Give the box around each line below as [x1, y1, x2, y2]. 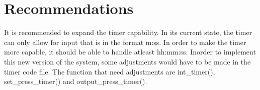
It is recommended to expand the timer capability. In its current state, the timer [4, 27, 252, 37]
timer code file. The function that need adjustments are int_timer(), [4, 66, 215, 76]
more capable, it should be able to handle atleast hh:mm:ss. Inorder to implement [4, 46, 256, 57]
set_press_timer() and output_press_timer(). [4, 76, 147, 86]
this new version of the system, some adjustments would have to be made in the [4, 56, 251, 66]
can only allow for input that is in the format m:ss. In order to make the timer [4, 36, 246, 47]
